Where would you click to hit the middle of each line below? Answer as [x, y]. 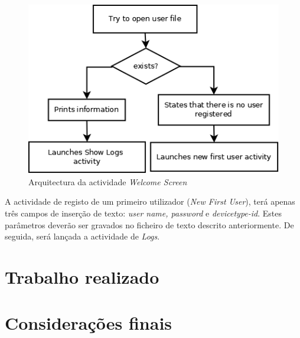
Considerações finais [89, 323]
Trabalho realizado [82, 276]
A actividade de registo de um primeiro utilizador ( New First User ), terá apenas [150, 201]
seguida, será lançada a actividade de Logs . [82, 236]
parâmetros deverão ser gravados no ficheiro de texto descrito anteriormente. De [149, 224]
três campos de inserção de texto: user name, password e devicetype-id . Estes [144, 213]
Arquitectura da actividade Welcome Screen [108, 181]
